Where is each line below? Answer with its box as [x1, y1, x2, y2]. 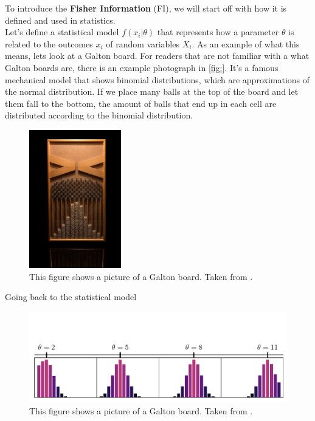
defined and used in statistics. [5, 13, 116, 26]
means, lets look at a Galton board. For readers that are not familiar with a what [5, 49, 310, 62]
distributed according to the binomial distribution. [5, 109, 193, 122]
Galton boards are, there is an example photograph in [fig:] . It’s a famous [5, 61, 279, 74]
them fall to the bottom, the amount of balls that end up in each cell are [5, 97, 277, 109]
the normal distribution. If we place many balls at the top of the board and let [5, 85, 299, 98]
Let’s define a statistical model [5, 26, 119, 38]
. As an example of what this [192, 37, 300, 50]
